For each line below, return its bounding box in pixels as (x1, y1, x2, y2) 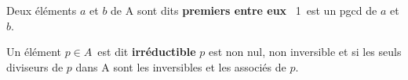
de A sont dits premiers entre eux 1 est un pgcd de (111, 2, 377, 18)
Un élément (6, 43, 61, 60)
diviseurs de (6, 58, 64, 75)
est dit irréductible (97, 43, 196, 60)
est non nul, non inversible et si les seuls (208, 43, 402, 60)
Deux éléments (6, 2, 77, 18)
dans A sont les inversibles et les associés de (75, 58, 286, 75)
